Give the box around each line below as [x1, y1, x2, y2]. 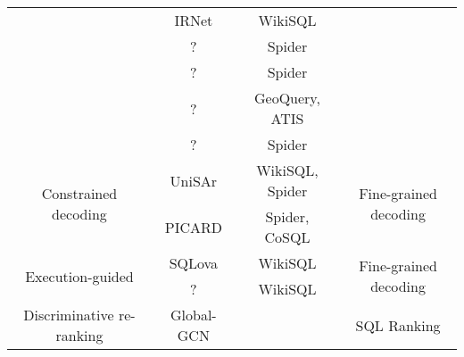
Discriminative [23, 304, 114, 325]
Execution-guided [25, 265, 134, 286]
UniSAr [170, 170, 218, 191]
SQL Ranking [355, 314, 441, 336]
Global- [170, 304, 217, 325]
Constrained [41, 183, 118, 203]
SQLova [169, 253, 219, 273]
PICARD [164, 216, 222, 237]
